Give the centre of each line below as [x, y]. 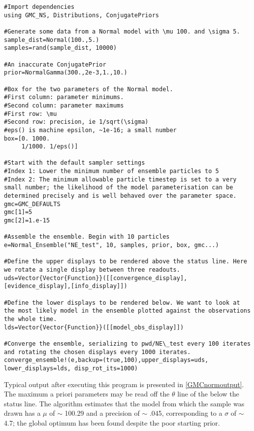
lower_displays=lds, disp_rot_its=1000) [71, 368]
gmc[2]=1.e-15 [27, 221]
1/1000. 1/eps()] [50, 147]
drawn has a [22, 413]
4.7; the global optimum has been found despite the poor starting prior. [112, 422]
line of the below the [208, 394]
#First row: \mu [31, 114]
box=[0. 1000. [27, 138]
